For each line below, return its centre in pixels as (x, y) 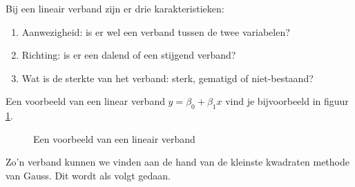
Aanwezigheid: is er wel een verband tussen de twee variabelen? (156, 31)
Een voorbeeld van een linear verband (85, 101)
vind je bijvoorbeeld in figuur (287, 101)
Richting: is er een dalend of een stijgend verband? (129, 55)
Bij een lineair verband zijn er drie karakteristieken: (115, 8)
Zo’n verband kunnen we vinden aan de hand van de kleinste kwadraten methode (177, 162)
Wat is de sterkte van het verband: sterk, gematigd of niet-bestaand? (167, 78)
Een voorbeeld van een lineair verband (114, 138)
